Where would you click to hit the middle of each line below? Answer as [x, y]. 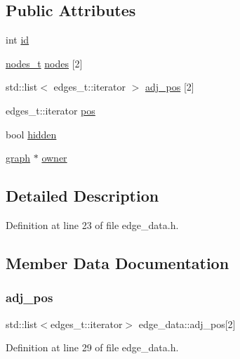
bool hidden [31, 134]
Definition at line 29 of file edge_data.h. [92, 347]
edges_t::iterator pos [51, 110]
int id [18, 40]
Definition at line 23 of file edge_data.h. [92, 224]
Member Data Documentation [118, 262]
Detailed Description [82, 196]
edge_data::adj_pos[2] [187, 324]
